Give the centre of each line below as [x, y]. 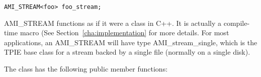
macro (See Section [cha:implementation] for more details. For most [124, 33]
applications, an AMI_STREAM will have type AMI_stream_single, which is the [131, 42]
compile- [237, 23]
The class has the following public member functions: [86, 69]
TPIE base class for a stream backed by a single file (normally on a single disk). [127, 52]
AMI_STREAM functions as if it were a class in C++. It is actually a [113, 23]
